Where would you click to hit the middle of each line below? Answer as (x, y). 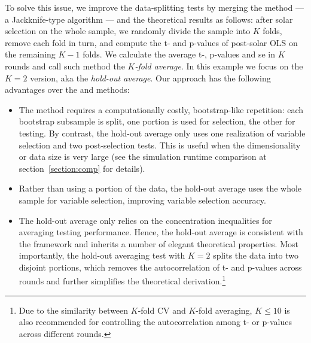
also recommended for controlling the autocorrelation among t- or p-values (155, 322)
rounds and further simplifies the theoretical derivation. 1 (122, 280)
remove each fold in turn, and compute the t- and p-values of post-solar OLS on (151, 42)
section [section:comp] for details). (82, 168)
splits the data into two (256, 255)
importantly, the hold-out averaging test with (102, 255)
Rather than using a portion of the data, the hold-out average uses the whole (160, 188)
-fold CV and (162, 310)
